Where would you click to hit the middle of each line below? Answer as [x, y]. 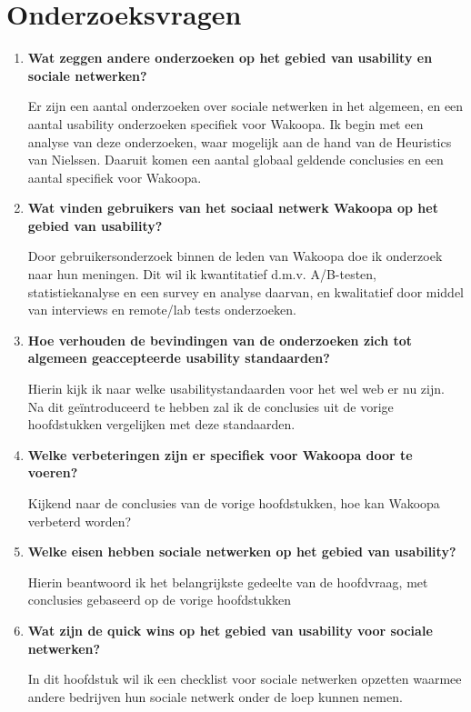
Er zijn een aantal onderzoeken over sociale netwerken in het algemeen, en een [246, 106]
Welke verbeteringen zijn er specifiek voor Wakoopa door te [220, 454]
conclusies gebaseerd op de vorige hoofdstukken [160, 600]
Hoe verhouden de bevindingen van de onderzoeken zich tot [220, 340]
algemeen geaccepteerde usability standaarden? [179, 358]
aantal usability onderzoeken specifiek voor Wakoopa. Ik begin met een [225, 123]
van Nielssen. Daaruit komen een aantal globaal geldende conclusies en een [235, 160]
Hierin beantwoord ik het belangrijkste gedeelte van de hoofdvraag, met [228, 582]
